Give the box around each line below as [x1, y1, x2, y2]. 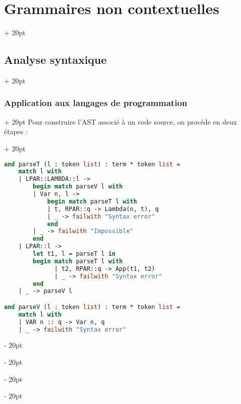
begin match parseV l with [33, 183, 123, 190]
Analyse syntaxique [4, 52, 107, 67]
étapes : [4, 126, 28, 137]
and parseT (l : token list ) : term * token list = [4, 160, 180, 168]
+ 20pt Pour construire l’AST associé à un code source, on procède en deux [4, 116, 237, 127]
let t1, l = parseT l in [33, 250, 115, 258]
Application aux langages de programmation [4, 96, 187, 109]
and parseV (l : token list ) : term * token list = [4, 303, 180, 311]
